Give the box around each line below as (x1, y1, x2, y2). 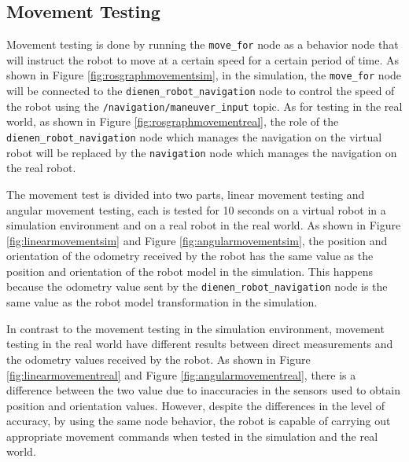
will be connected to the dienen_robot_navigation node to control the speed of (6, 82, 395, 99)
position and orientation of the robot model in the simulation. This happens (6, 262, 373, 279)
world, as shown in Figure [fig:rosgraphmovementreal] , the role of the (6, 113, 339, 130)
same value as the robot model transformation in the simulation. (6, 294, 318, 310)
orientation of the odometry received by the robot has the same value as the (6, 247, 374, 264)
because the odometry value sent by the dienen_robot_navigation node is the (6, 278, 388, 295)
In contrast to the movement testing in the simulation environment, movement (6, 320, 385, 336)
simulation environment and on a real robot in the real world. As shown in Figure (6, 217, 401, 233)
